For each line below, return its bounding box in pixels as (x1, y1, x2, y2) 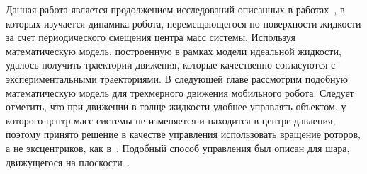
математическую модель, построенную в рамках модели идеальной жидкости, (6, 43, 341, 58)
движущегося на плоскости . (6, 154, 130, 169)
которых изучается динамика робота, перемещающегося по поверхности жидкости (6, 16, 361, 30)
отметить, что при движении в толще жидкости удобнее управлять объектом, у (6, 99, 346, 114)
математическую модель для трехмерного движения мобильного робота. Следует (6, 85, 354, 100)
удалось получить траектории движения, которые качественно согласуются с (6, 57, 336, 72)
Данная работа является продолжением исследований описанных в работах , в (6, 2, 345, 16)
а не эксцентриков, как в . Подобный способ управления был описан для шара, (6, 140, 350, 155)
